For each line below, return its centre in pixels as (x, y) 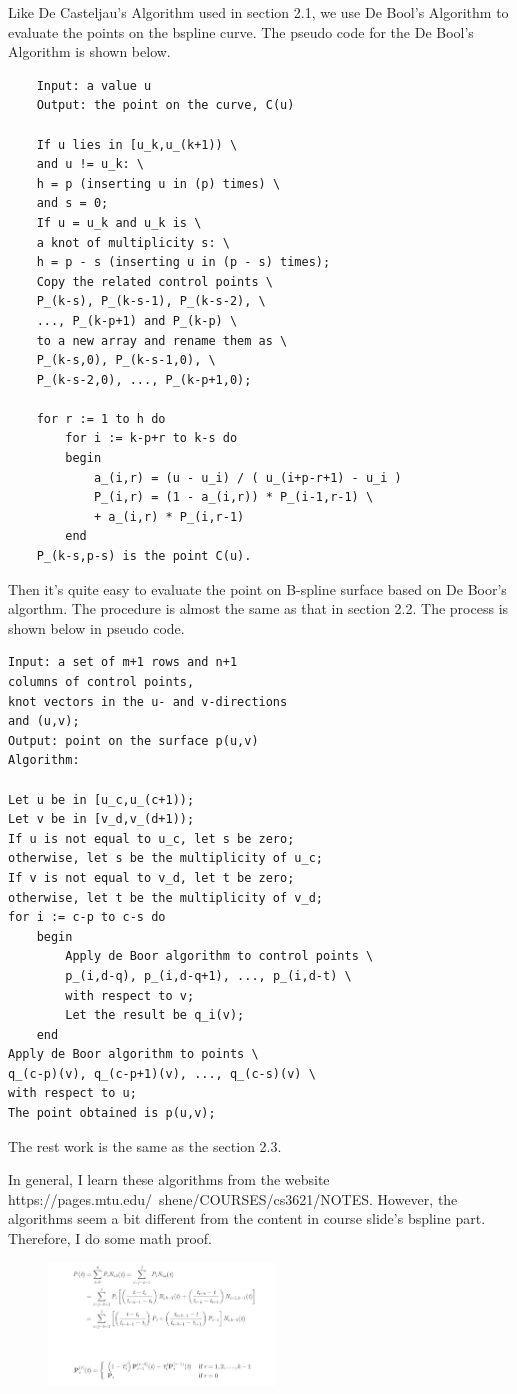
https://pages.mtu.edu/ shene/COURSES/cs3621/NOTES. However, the (233, 1198)
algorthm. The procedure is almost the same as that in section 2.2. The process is (258, 608)
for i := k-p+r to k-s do (151, 438)
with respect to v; (130, 995)
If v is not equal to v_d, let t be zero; (151, 877)
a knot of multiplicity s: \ (133, 242)
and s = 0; (72, 203)
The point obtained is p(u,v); (112, 1113)
